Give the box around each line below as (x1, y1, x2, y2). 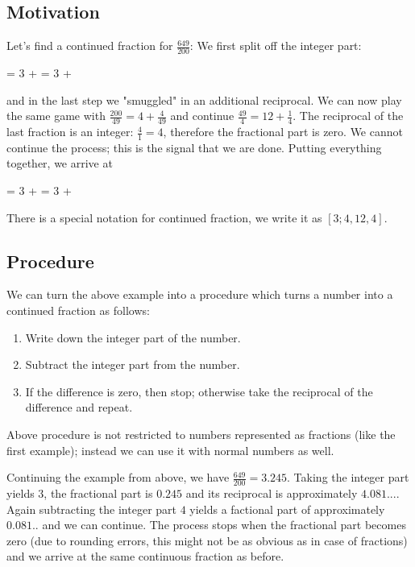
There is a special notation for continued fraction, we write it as (6, 209, 322, 226)
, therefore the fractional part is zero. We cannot (163, 123, 403, 140)
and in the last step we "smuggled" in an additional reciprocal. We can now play (6, 91, 402, 108)
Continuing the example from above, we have (6, 469, 230, 486)
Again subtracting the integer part (6, 500, 176, 517)
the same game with (6, 107, 106, 124)
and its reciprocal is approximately (185, 485, 358, 502)
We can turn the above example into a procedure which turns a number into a (6, 286, 393, 303)
